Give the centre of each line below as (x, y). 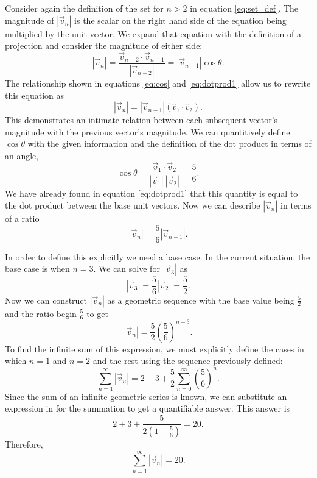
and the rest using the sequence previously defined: (188, 361)
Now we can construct (46, 300)
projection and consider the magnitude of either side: (104, 45)
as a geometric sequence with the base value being (201, 300)
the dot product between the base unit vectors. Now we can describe (133, 205)
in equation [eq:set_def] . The (244, 8)
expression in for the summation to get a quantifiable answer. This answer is (148, 408)
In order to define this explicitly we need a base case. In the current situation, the (158, 256)
